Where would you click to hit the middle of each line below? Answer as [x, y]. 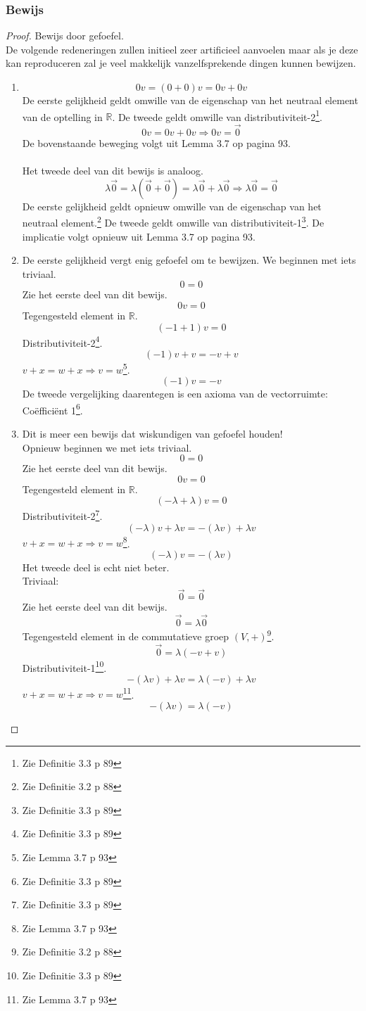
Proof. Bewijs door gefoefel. [65, 36]
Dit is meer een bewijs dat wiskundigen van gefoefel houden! [152, 433]
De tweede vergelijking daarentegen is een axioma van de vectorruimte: [175, 394]
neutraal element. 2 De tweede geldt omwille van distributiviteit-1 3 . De [173, 222]
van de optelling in [62, 116]
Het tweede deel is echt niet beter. [96, 567]
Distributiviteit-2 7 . [62, 515]
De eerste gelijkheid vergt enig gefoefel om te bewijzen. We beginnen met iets [189, 260]
